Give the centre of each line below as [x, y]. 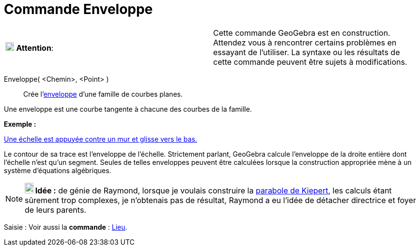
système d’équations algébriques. [58, 170]
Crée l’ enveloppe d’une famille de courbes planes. [103, 94]
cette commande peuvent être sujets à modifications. [310, 62]
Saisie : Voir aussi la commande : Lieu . [66, 227]
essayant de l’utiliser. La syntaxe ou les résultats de [307, 52]
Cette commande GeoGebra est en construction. [302, 33]
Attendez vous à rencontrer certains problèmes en [305, 42]
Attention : [35, 48]
